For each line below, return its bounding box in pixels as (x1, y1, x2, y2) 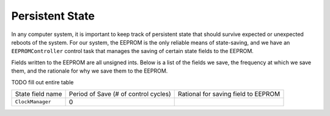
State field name (15, 89, 62, 98)
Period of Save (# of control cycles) (68, 89, 171, 98)
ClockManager (15, 98, 51, 105)
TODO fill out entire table (11, 78, 74, 85)
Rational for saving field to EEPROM (177, 89, 280, 98)
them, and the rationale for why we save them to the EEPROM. (11, 67, 168, 74)
